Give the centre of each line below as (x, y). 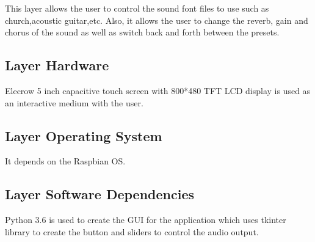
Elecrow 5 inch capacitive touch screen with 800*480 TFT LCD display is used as (158, 90)
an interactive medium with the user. (74, 102)
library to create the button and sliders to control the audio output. (132, 231)
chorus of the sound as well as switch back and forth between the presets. (142, 32)
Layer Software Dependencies (100, 194)
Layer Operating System (84, 135)
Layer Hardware (57, 65)
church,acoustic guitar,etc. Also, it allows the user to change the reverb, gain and (157, 20)
